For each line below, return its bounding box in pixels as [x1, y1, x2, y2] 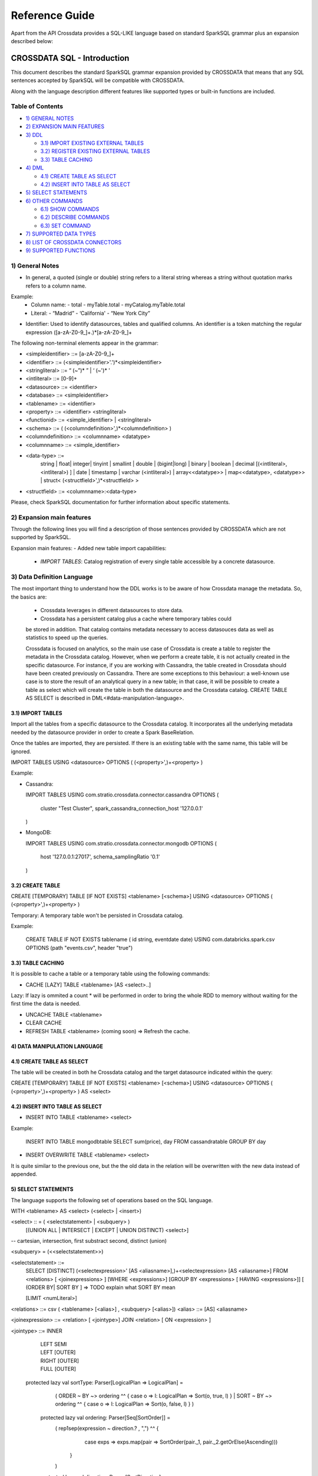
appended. [11, 1171, 38, 1178]
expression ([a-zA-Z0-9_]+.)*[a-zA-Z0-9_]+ [25, 328, 132, 336]
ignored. [11, 747, 32, 755]
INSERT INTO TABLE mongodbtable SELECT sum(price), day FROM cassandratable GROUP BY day [25, 1138, 266, 1145]
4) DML [25, 164, 44, 171]
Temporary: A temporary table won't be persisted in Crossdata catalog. [11, 912, 184, 919]
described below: [11, 37, 53, 44]
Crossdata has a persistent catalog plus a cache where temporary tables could [40, 615, 232, 622]
